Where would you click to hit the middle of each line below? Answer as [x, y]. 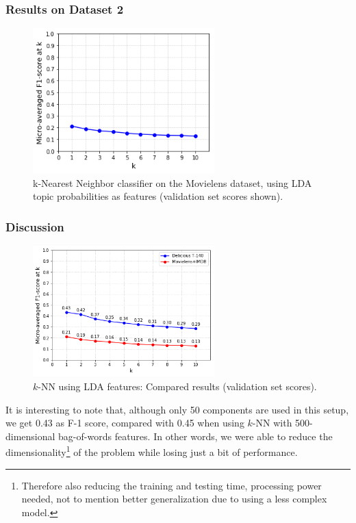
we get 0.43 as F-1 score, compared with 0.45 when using [125, 423]
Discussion [35, 226]
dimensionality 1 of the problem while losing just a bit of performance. [152, 451]
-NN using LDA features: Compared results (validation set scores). [177, 386]
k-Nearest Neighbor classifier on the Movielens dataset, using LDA [173, 182]
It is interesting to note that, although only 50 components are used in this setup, [177, 409]
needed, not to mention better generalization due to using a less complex [174, 499]
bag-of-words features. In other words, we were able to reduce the [195, 436]
